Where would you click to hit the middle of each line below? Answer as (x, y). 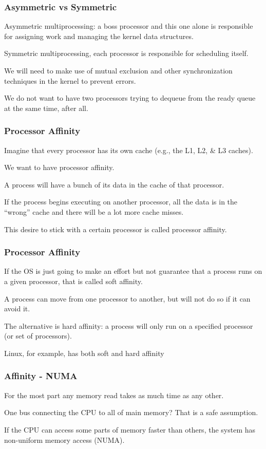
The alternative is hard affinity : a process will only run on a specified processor (129, 325)
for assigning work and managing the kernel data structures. (99, 36)
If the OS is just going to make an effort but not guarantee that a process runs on (133, 271)
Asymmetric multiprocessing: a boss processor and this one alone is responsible (129, 26)
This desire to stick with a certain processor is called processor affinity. (116, 229)
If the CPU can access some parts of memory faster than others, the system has (130, 429)
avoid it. (17, 308)
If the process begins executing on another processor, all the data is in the (121, 202)
